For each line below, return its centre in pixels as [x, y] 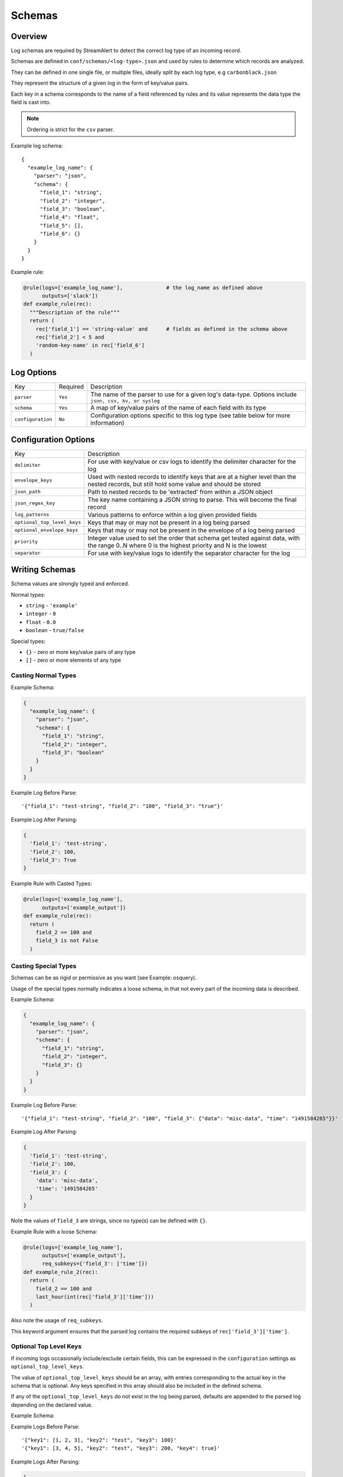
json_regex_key [35, 503]
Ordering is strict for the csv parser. [70, 129]
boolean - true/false [55, 630]
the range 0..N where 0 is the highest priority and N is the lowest [177, 545]
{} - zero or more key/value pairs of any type [80, 652]
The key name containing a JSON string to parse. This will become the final [192, 499]
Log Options [34, 372]
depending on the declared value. [52, 1405]
